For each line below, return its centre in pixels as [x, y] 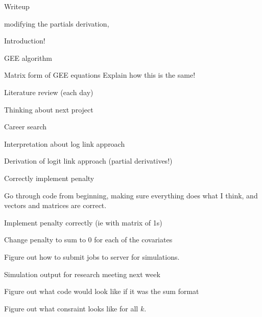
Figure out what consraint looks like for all [71, 308]
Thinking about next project [49, 109]
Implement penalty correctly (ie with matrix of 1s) [83, 222]
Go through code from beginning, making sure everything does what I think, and [131, 195]
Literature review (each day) [49, 92]
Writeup [17, 6]
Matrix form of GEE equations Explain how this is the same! [100, 75]
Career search [26, 127]
